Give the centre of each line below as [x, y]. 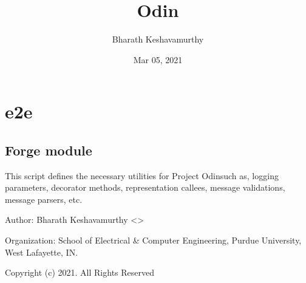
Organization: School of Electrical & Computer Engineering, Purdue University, [153, 240]
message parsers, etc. [44, 199]
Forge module [49, 150]
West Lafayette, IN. [42, 252]
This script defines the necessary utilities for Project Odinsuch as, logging [142, 175]
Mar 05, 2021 [158, 59]
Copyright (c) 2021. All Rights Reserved [80, 272]
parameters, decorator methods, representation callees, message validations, [145, 187]
